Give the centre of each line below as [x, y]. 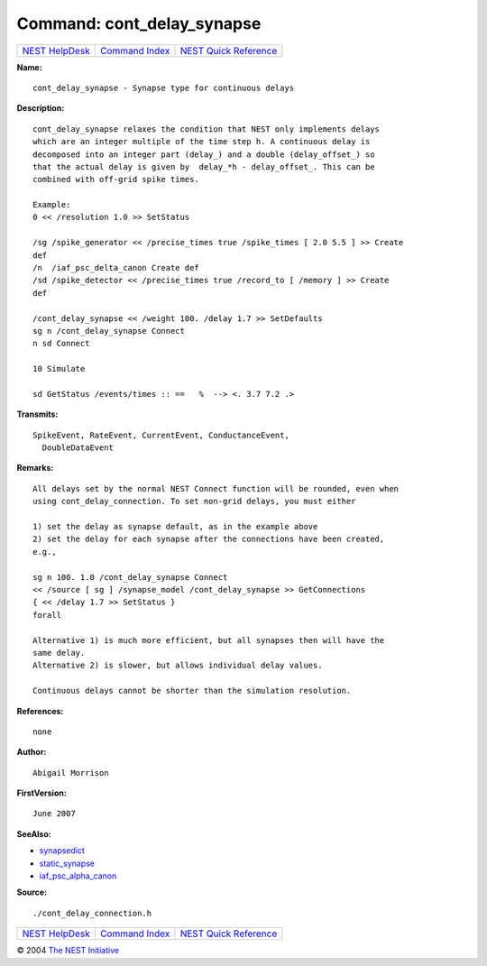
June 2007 [54, 814]
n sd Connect [61, 344]
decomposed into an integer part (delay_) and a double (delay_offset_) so [204, 154]
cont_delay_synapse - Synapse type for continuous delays [164, 87]
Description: [41, 108]
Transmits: [37, 414]
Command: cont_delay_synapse [139, 23]
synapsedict [62, 851]
